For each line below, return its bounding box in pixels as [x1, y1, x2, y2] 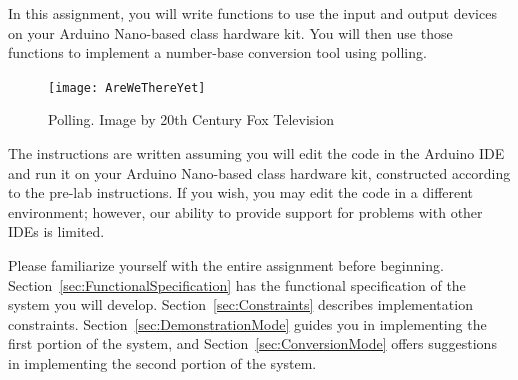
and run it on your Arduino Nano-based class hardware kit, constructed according [8, 162, 511, 183]
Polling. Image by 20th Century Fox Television [48, 109, 334, 130]
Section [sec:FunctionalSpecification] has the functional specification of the [8, 274, 466, 295]
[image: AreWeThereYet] [48, 80, 206, 95]
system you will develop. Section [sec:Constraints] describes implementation [8, 294, 473, 315]
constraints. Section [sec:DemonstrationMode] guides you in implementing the [8, 313, 487, 334]
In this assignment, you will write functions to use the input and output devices [8, 3, 497, 23]
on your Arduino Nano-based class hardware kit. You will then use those [8, 22, 453, 43]
